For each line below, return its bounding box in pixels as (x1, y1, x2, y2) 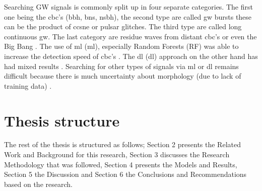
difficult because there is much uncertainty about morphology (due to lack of (4, 71, 241, 81)
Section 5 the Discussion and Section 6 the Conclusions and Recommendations (4, 169, 247, 179)
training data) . (4, 80, 52, 91)
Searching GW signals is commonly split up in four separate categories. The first (4, 2, 253, 12)
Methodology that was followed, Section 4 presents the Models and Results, (4, 159, 237, 169)
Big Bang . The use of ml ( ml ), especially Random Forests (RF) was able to (4, 41, 239, 51)
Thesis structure (4, 110, 120, 131)
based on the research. (4, 178, 73, 189)
